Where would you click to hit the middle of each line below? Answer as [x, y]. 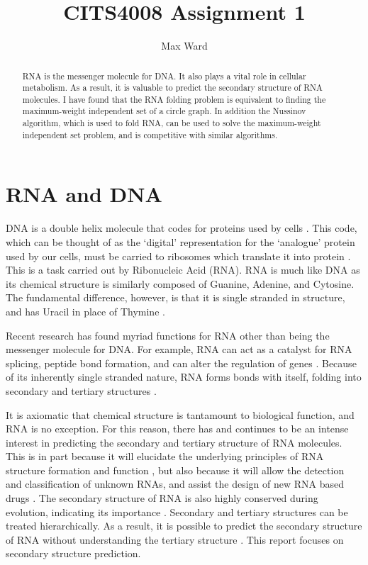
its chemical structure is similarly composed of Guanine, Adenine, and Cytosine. [180, 283]
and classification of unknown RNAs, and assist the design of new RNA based [175, 484]
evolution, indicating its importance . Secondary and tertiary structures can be [177, 511]
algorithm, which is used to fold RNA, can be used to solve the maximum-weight [172, 123]
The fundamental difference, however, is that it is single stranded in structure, [175, 297]
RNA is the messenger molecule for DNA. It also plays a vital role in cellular [164, 75]
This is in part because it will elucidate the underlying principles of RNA [165, 456]
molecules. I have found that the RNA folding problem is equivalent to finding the [174, 99]
